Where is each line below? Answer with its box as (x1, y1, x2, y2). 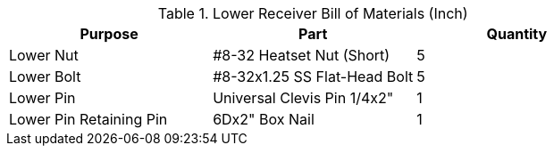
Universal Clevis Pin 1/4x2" (213, 89, 394, 107)
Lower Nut (9, 46, 79, 64)
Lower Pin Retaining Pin (9, 110, 168, 128)
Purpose (80, 25, 138, 43)
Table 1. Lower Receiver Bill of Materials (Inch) (157, 4, 468, 22)
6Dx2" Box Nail (213, 110, 315, 128)
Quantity (486, 25, 548, 43)
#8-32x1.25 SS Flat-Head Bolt (213, 68, 414, 85)
